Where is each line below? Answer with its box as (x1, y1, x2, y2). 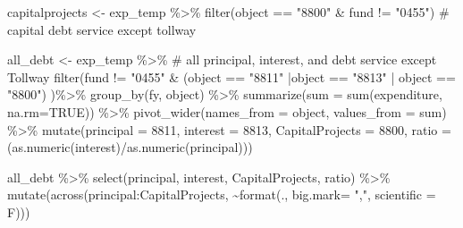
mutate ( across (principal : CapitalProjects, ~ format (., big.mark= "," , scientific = (7, 185, 436, 204)
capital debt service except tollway (7, 20, 197, 38)
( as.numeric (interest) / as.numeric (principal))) (7, 138, 253, 156)
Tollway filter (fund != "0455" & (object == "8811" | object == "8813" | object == (7, 67, 456, 86)
